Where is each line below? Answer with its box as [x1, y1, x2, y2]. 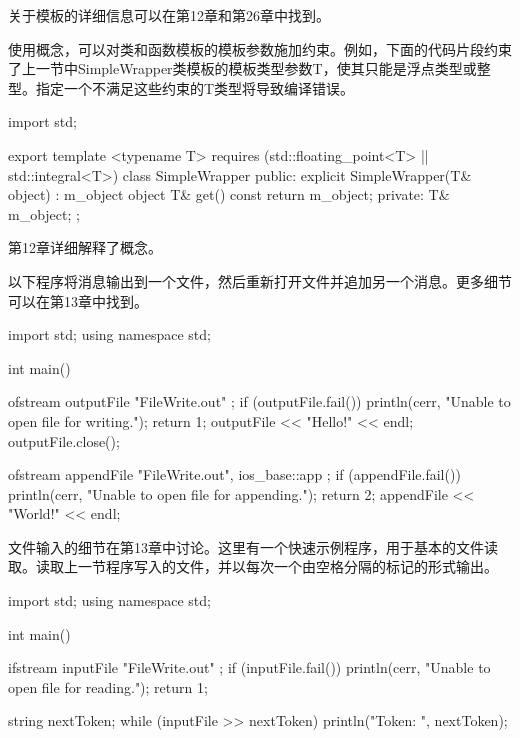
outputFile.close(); [8, 430, 120, 451]
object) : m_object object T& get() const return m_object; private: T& [8, 184, 450, 205]
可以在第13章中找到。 [8, 290, 148, 311]
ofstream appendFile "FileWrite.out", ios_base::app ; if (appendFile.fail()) [8, 464, 461, 485]
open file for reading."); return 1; [8, 676, 208, 697]
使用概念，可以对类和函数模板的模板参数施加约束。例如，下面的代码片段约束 [8, 38, 512, 59]
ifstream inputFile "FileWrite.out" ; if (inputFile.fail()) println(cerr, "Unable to [8, 657, 491, 678]
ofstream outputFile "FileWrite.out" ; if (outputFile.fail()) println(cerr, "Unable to [8, 391, 511, 412]
